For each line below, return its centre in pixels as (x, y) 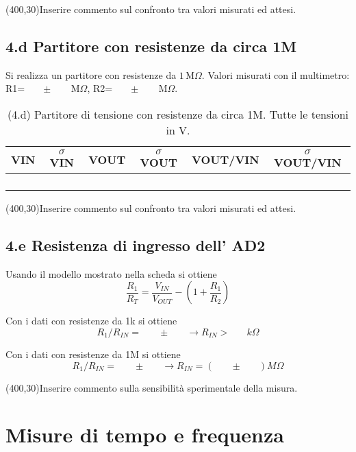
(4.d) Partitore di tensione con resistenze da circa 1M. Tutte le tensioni (178, 114)
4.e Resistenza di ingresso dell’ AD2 (136, 245)
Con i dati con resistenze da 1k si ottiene (91, 321)
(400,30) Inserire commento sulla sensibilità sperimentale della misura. (152, 387)
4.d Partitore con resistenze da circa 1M (151, 46)
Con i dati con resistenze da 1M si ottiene (93, 354)
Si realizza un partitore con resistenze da (91, 74)
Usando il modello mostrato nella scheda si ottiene (111, 273)
